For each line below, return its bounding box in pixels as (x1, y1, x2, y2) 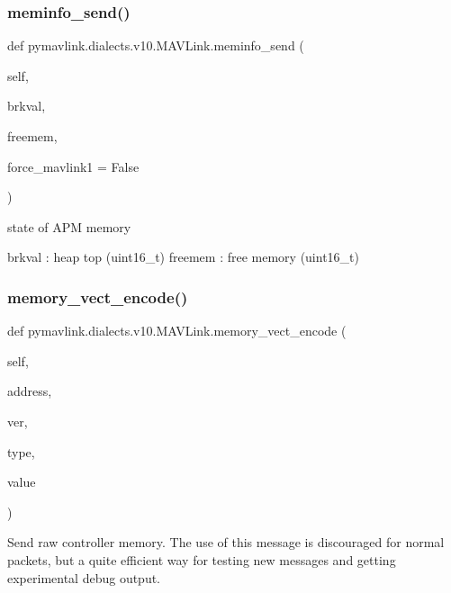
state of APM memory (7, 217, 131, 236)
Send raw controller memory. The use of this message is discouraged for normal (7, 533, 445, 552)
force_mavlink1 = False (7, 157, 140, 175)
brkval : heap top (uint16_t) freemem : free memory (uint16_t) (7, 247, 359, 266)
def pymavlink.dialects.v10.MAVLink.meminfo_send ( (7, 36, 304, 55)
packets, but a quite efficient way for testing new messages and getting (7, 550, 396, 569)
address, (7, 382, 52, 400)
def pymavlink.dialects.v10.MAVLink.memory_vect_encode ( (7, 321, 347, 340)
